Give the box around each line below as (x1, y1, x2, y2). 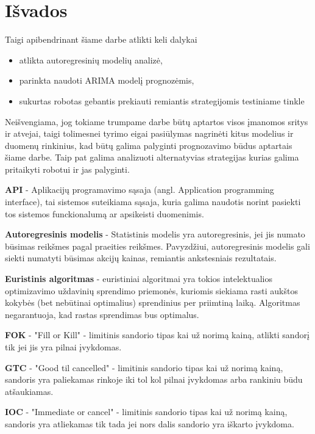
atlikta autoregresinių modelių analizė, (19, 53, 163, 66)
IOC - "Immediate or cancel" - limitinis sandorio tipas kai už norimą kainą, (5, 405, 288, 418)
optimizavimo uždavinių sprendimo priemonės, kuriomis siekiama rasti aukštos (5, 284, 298, 297)
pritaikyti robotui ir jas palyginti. (5, 162, 130, 175)
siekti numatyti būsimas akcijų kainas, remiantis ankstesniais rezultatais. (5, 251, 277, 264)
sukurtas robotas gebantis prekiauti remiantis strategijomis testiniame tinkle (19, 94, 305, 107)
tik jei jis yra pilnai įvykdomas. (5, 341, 122, 353)
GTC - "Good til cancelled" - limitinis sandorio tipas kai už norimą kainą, (5, 361, 283, 374)
